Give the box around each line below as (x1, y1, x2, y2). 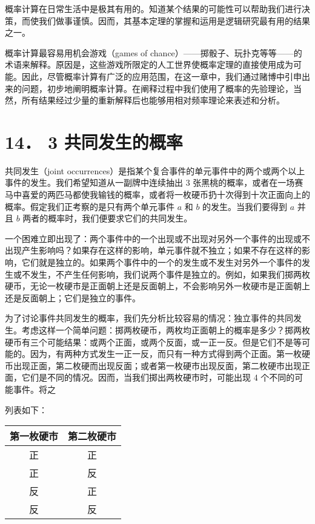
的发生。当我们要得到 (202, 200, 288, 212)
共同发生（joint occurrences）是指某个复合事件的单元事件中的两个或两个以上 (5, 164, 305, 177)
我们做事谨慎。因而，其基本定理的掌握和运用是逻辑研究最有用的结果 (38, 14, 310, 27)
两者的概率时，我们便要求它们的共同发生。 (22, 212, 193, 224)
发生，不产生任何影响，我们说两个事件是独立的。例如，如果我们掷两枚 (30, 267, 310, 280)
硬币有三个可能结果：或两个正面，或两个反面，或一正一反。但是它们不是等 (5, 335, 302, 348)
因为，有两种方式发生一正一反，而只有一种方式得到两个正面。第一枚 (30, 347, 302, 360)
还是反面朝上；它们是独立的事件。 (5, 291, 141, 304)
